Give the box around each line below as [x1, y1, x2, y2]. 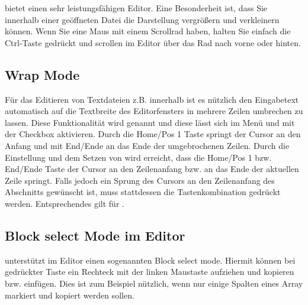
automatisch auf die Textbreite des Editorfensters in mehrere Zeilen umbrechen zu [5, 105, 303, 117]
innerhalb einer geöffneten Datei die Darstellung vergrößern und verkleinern [5, 13, 280, 25]
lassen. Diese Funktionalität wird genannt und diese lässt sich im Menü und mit [5, 116, 295, 128]
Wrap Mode [5, 65, 80, 83]
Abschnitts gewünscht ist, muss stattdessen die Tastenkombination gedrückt [5, 186, 281, 198]
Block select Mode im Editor [5, 226, 185, 244]
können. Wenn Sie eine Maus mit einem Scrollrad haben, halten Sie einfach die [5, 25, 291, 37]
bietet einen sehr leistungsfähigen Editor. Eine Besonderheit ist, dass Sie [5, 2, 268, 14]
